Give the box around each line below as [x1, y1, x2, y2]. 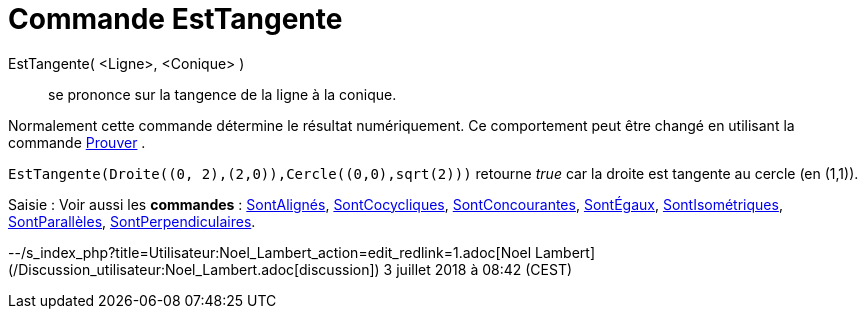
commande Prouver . [8, 133, 146, 151]
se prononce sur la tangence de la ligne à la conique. [48, 85, 397, 103]
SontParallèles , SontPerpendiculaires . [8, 212, 256, 230]
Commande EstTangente [8, 2, 343, 36]
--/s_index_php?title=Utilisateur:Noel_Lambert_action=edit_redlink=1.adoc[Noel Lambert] [8, 243, 596, 261]
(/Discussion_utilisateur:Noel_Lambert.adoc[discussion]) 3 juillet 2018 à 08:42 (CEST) [8, 260, 573, 278]
